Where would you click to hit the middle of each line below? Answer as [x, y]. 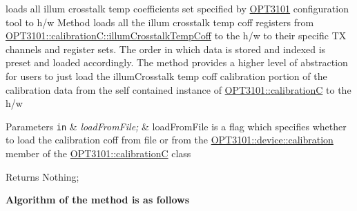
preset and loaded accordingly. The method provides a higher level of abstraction [177, 62]
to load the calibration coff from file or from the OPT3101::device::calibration [170, 140]
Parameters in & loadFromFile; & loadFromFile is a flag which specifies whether [176, 126]
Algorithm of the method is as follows [98, 200]
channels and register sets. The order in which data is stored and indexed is [166, 49]
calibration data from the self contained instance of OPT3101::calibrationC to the [178, 89]
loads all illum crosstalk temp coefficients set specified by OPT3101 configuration [177, 8]
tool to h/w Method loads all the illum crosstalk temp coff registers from [160, 22]
